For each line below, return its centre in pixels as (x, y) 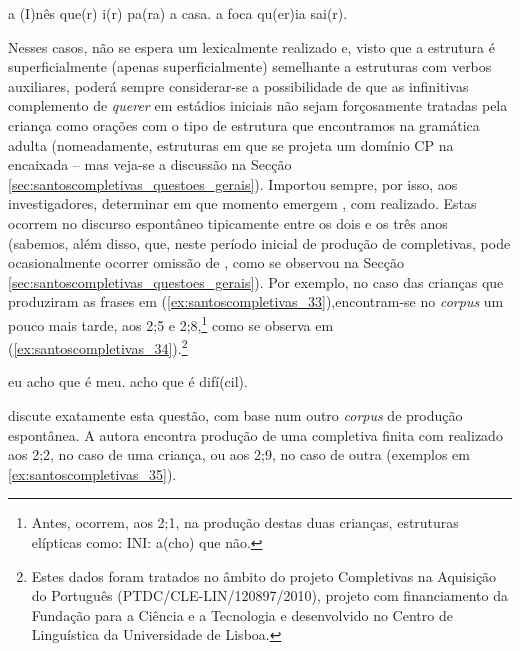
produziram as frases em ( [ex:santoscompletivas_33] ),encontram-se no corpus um (256, 301)
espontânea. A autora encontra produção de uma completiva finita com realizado (255, 434)
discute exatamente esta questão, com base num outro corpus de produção (235, 415)
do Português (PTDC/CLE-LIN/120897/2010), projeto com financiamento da (269, 595)
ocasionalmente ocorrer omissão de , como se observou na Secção (206, 262)
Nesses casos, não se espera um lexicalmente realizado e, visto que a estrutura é (251, 46)
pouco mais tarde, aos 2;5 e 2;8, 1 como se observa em (171, 323)
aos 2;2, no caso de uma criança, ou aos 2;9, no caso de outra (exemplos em (239, 454)
